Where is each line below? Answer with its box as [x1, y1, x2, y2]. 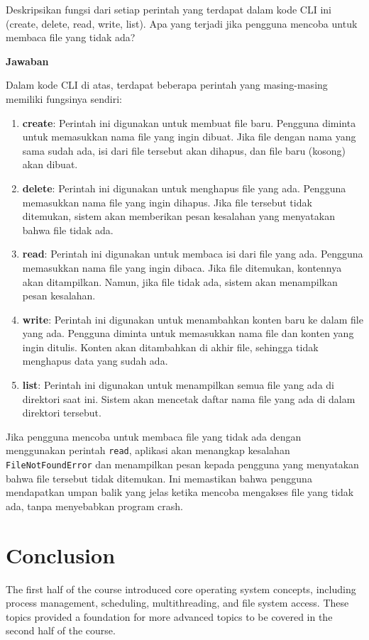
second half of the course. [6, 623, 116, 638]
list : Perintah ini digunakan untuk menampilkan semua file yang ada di [22, 377, 334, 392]
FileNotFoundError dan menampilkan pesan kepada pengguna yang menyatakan [6, 457, 359, 472]
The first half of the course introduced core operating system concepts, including [6, 581, 356, 596]
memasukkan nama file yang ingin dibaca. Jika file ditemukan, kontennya [22, 260, 342, 275]
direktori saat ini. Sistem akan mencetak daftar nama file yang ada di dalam [22, 391, 356, 406]
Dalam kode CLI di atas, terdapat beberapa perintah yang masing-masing [6, 77, 328, 92]
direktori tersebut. [22, 405, 101, 420]
